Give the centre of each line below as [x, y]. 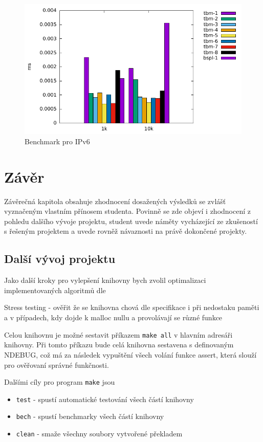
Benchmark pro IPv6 [57, 141]
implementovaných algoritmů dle [55, 290]
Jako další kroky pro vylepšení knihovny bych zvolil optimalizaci [105, 280]
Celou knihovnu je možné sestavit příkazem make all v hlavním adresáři [118, 334]
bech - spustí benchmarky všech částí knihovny [90, 416]
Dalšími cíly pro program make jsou [60, 382]
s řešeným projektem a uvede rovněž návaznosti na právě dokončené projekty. [126, 231]
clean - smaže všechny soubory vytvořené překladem [99, 434]
